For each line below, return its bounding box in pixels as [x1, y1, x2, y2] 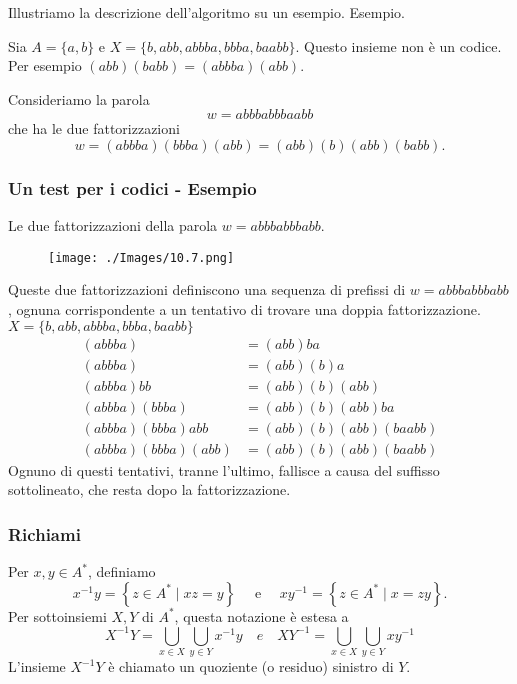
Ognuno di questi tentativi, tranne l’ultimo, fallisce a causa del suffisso [8, 459, 440, 480]
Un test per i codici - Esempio [8, 175, 257, 200]
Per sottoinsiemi [8, 605, 107, 626]
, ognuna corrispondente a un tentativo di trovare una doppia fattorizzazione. [8, 299, 481, 320]
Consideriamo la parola [8, 88, 150, 109]
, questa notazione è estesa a [174, 605, 349, 626]
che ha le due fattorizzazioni [8, 118, 180, 139]
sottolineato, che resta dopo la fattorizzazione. [8, 479, 291, 500]
